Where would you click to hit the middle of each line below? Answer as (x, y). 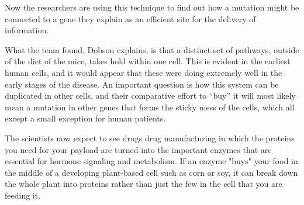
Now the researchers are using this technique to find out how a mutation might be (152, 7)
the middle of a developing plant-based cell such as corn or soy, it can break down (151, 172)
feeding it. (23, 195)
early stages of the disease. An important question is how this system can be (142, 84)
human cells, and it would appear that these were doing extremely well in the (144, 72)
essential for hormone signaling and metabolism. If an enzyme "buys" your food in (151, 161)
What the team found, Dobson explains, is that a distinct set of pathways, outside (152, 49)
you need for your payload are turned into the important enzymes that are (138, 149)
